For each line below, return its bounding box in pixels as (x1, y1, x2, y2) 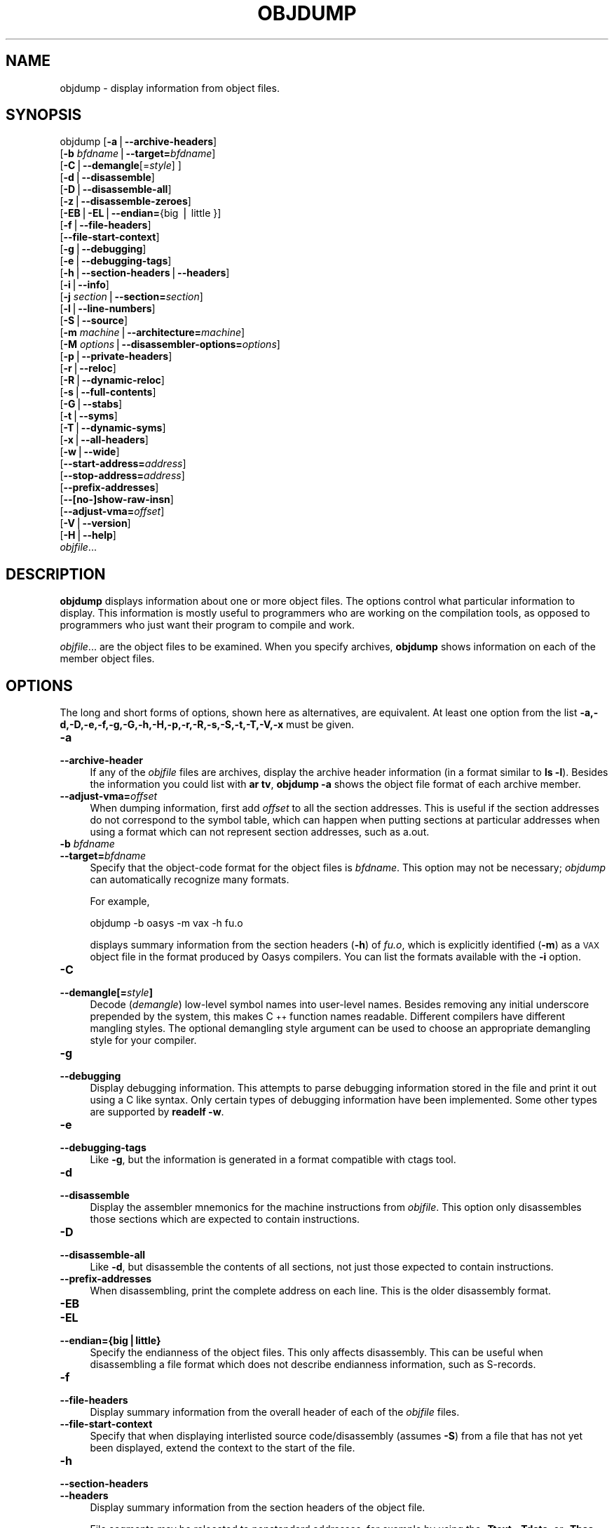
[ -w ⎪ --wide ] (60, 445, 120, 458)
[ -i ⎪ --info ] (60, 279, 109, 291)
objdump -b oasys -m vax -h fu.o (90, 917, 243, 930)
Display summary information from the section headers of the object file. (90, 1501, 425, 1514)
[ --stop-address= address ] (60, 469, 185, 482)
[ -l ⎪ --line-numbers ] (60, 302, 156, 315)
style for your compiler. (90, 1034, 197, 1047)
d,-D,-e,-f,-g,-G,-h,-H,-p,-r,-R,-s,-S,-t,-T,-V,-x (60, 718, 284, 731)
